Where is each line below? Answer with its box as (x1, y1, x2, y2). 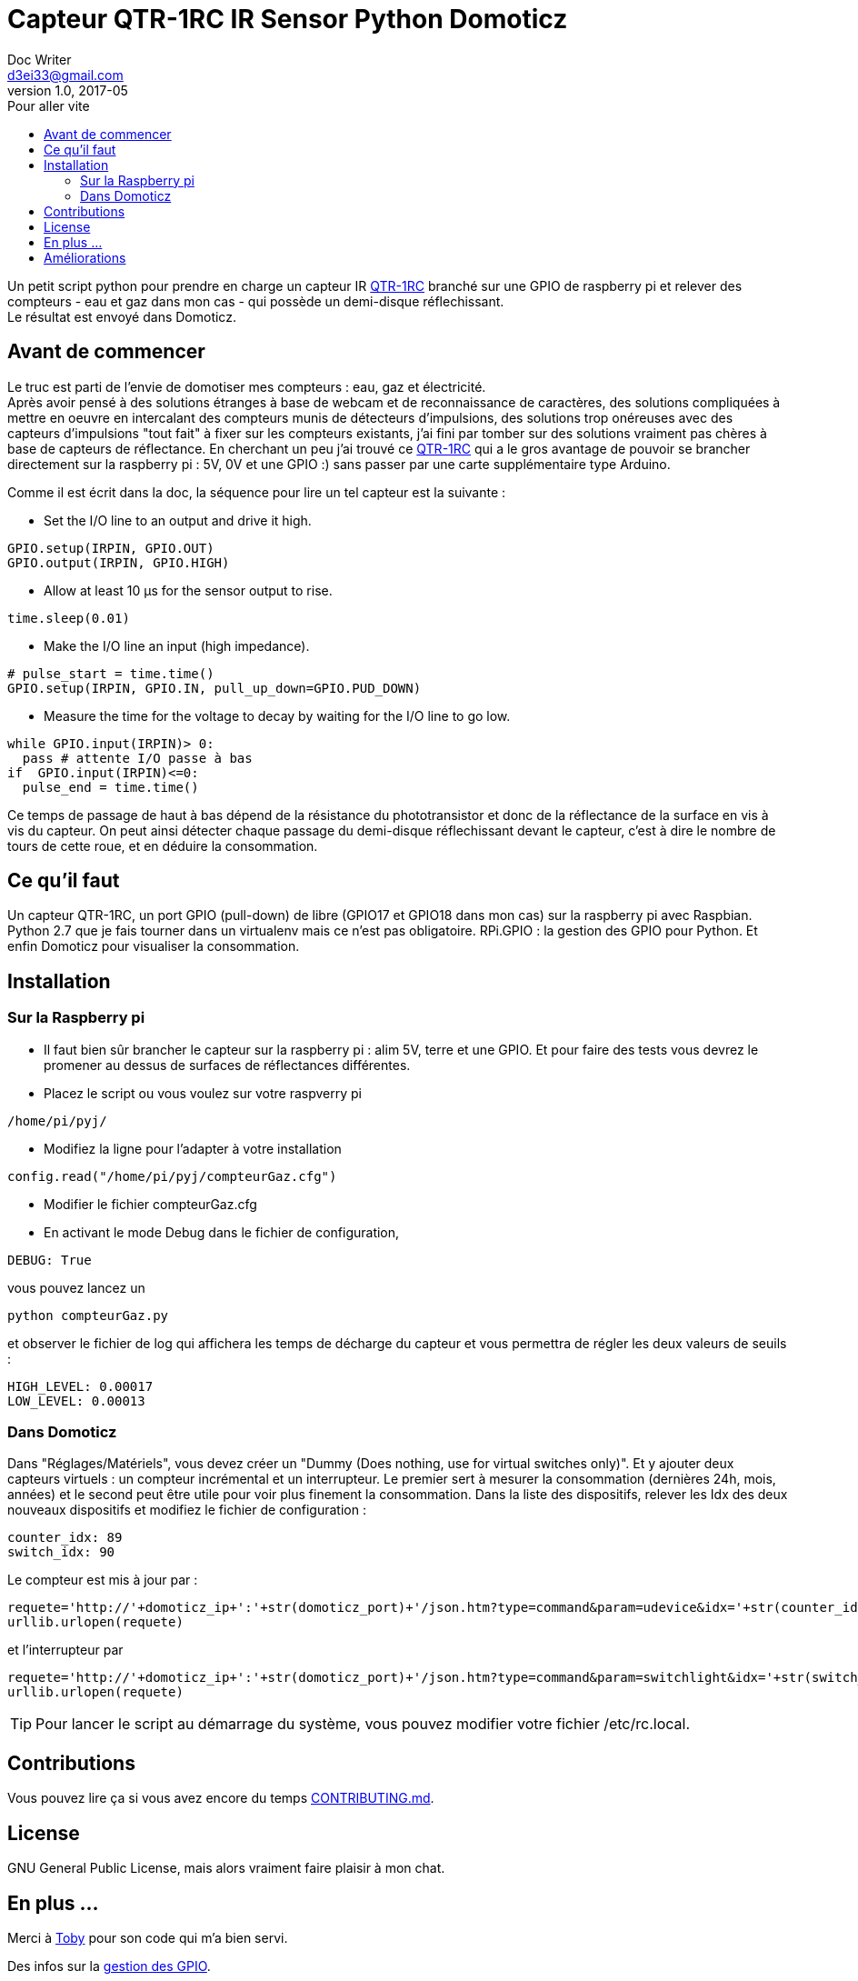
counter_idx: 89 (7, 1530, 123, 1546)
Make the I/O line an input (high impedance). (44, 637, 310, 654)
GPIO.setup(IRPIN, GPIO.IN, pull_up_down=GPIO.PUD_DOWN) (7, 680, 422, 695)
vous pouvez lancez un (7, 1279, 145, 1296)
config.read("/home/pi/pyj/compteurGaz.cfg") (7, 1168, 337, 1184)
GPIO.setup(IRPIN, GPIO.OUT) (7, 540, 214, 555)
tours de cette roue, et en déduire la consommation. (7, 837, 318, 854)
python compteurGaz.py (7, 1307, 169, 1323)
